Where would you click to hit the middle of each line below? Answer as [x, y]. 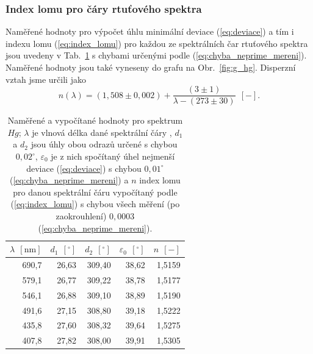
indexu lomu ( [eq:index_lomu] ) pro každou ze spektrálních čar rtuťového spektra [157, 43]
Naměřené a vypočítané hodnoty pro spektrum [95, 120]
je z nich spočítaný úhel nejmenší [113, 156]
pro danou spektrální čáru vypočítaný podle [95, 192]
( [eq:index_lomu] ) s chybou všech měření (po [95, 204]
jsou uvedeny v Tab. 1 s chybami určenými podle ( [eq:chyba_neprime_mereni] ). [156, 55]
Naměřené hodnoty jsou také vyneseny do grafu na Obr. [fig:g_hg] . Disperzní [151, 67]
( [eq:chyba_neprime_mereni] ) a [69, 180]
